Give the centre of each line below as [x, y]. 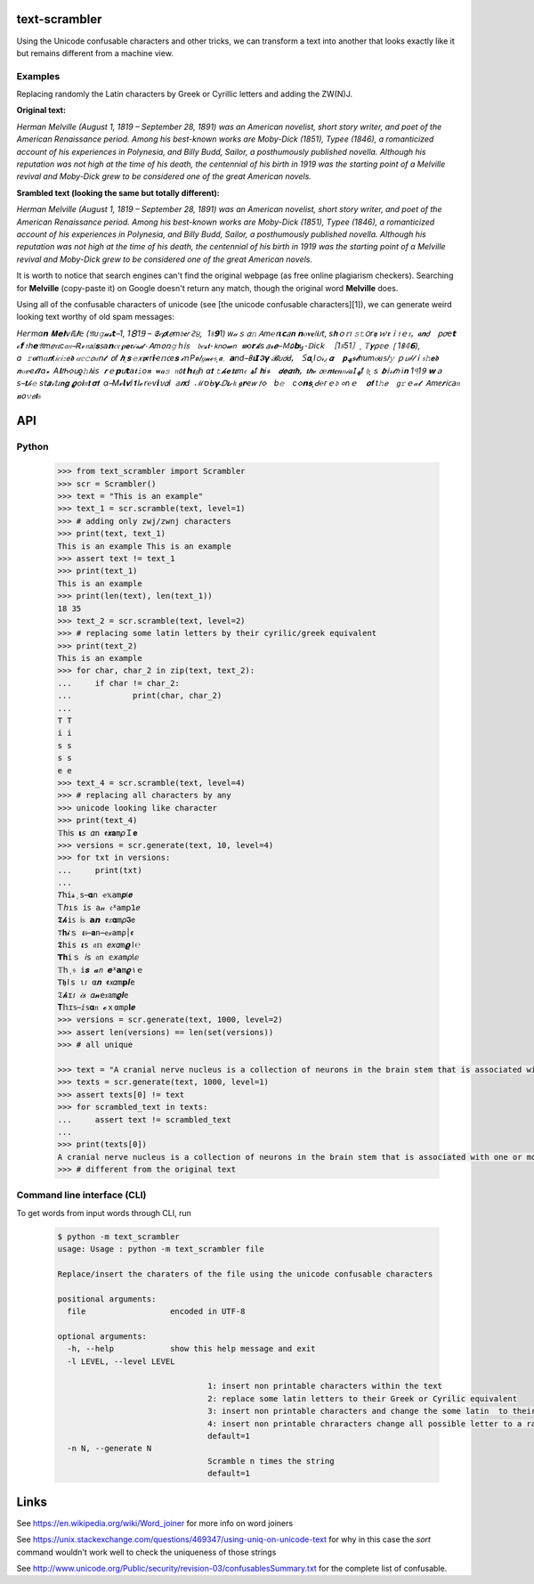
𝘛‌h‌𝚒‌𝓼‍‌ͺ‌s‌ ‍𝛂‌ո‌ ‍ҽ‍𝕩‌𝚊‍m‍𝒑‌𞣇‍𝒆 [95, 895]
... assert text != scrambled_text [144, 1119]
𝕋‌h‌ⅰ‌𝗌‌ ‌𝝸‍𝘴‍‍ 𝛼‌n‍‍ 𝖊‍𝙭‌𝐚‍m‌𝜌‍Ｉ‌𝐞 [97, 833]
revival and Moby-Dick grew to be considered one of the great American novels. [164, 176]
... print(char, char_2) [140, 696]
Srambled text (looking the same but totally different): [118, 192]
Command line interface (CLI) [81, 1196]
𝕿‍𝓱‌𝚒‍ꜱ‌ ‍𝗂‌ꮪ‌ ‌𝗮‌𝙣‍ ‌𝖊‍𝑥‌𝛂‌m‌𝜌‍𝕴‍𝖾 [96, 920]
